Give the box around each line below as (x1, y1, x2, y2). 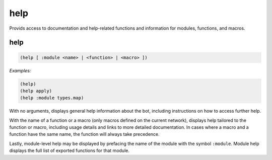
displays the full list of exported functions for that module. (9, 147, 129, 153)
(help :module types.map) (20, 95, 84, 101)
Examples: (9, 67, 31, 73)
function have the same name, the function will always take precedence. (9, 131, 160, 137)
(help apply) (20, 88, 52, 94)
